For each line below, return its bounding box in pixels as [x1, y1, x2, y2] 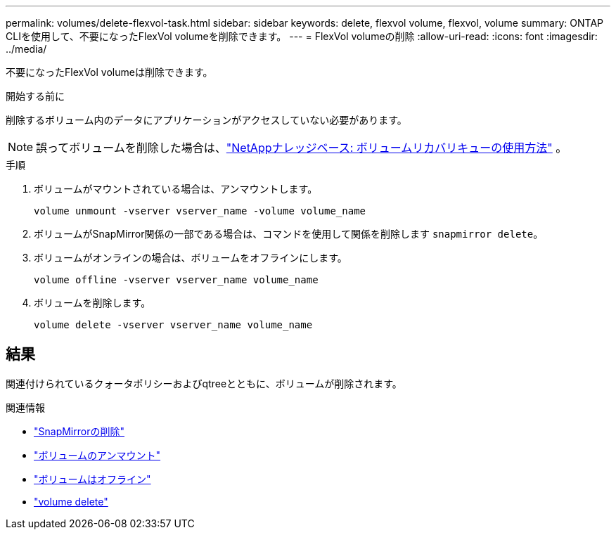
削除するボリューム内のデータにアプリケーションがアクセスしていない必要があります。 [6, 114, 407, 126]
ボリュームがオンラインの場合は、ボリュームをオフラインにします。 [34, 252, 347, 264]
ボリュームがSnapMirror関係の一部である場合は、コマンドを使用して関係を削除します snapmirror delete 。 [34, 228, 544, 240]
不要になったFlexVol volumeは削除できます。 [6, 66, 213, 78]
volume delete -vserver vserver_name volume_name [34, 319, 313, 330]
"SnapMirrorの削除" [34, 425, 124, 437]
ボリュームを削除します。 [34, 297, 151, 309]
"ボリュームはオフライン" [34, 472, 151, 485]
